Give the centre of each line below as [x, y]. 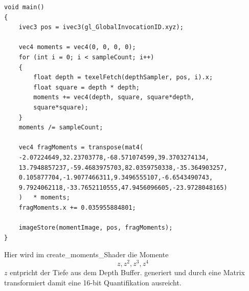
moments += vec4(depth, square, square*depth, [114, 97]
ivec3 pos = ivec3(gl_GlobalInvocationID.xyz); [101, 27]
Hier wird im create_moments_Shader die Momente [86, 254]
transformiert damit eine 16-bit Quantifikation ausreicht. [93, 282]
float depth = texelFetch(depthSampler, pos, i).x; [123, 77]
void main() [24, 7]
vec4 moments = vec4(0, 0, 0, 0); [77, 47]
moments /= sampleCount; [61, 128]
